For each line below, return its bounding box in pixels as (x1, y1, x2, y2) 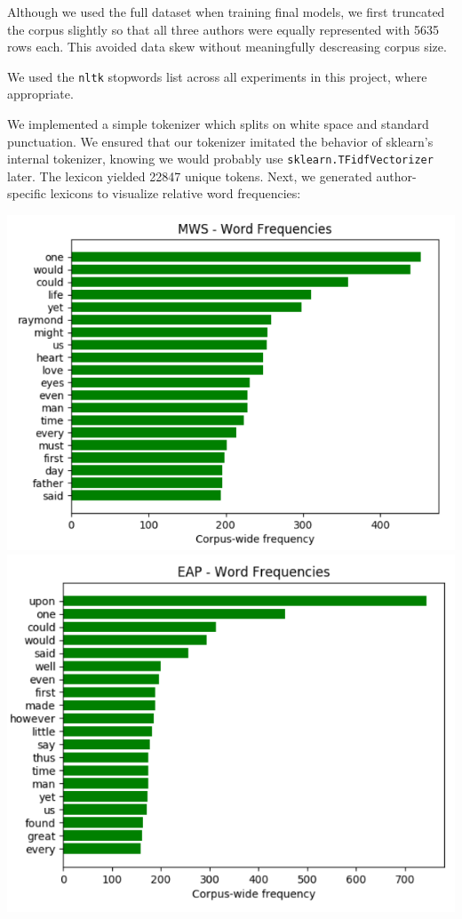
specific (7, 184, 47, 203)
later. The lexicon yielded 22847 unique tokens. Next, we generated (7, 166, 372, 185)
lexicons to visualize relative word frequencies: (50, 184, 301, 203)
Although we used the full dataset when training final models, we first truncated (7, 3, 445, 20)
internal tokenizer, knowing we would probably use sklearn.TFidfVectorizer (7, 149, 434, 168)
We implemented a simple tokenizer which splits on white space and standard (7, 115, 429, 133)
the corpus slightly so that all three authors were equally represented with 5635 (7, 20, 439, 38)
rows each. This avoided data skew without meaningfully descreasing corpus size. (7, 37, 447, 56)
